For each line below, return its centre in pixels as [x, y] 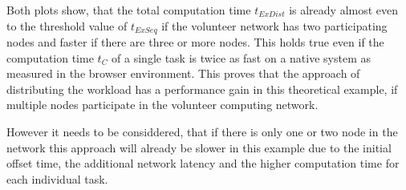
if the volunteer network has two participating [274, 25]
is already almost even [344, 10]
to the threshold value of [67, 25]
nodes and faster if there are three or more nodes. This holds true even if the [195, 42]
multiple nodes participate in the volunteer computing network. [162, 105]
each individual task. [57, 178]
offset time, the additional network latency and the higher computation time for [203, 163]
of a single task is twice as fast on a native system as [242, 57]
